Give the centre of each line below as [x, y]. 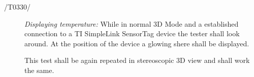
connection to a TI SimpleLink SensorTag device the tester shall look [132, 33]
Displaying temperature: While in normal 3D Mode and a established [132, 23]
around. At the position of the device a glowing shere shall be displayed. [137, 43]
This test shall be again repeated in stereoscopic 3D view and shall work [137, 60]
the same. [39, 70]
